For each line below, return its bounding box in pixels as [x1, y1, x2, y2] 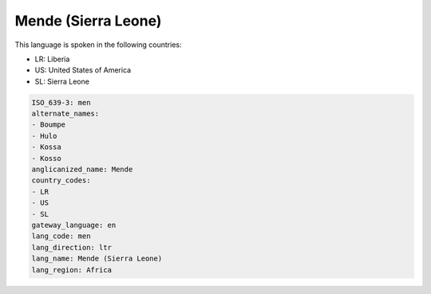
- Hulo [31, 131, 57, 140]
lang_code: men [31, 232, 91, 241]
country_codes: [31, 176, 91, 185]
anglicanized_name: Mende [31, 165, 133, 174]
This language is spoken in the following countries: [14, 40, 182, 49]
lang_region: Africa [31, 265, 112, 274]
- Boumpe [31, 120, 66, 129]
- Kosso [31, 154, 61, 163]
